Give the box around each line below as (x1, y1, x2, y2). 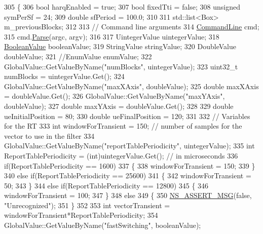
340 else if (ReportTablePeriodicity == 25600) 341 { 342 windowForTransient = (4, 170, 251, 181)
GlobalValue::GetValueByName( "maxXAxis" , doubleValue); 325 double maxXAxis (4, 81, 259, 91)
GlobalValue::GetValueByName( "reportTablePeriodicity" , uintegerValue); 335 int (4, 140, 255, 151)
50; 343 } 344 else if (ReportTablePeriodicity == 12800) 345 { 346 (4, 180, 209, 190)
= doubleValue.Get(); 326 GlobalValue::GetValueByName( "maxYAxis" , (4, 91, 225, 101)
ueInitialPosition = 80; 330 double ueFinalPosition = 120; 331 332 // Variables (4, 110, 250, 121)
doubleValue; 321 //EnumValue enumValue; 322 (4, 51, 152, 61)
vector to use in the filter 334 (4, 130, 95, 141)
